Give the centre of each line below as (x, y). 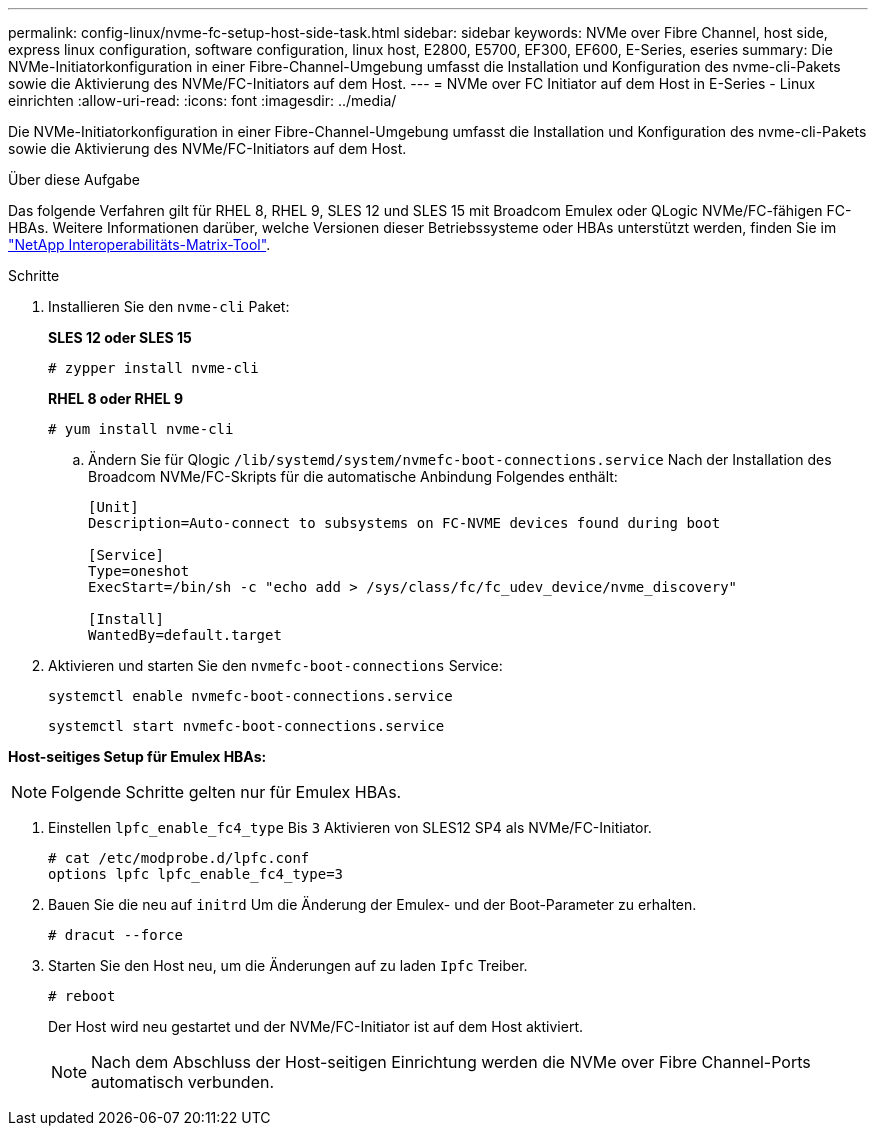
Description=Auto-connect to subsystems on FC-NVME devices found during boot (404, 523)
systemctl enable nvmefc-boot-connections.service (250, 696)
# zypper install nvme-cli (153, 368)
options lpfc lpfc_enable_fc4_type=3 (196, 874)
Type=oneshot (139, 571)
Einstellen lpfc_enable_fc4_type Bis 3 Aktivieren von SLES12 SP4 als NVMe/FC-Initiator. (350, 827)
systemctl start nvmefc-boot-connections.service (246, 726)
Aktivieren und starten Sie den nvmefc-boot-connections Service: (275, 665)
